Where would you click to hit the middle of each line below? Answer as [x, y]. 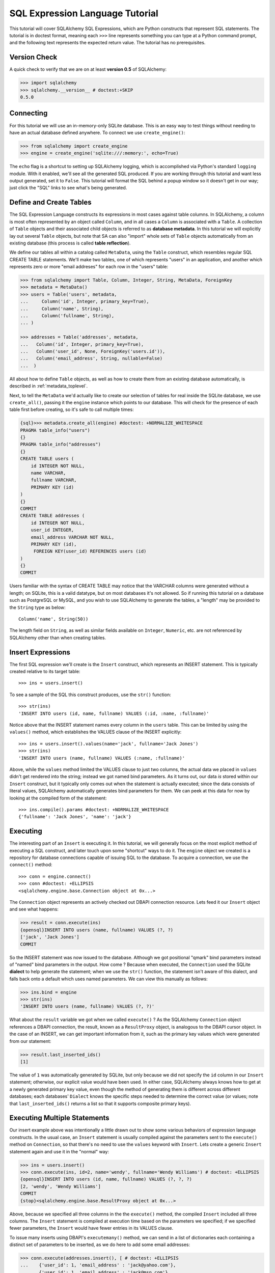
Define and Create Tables [50, 202]
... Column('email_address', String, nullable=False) [91, 358]
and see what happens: [34, 909]
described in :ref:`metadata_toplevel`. [49, 386]
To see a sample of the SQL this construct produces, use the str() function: [90, 695]
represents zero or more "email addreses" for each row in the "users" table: [89, 267]
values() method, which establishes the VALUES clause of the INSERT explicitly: [95, 732]
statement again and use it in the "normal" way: [59, 1151]
